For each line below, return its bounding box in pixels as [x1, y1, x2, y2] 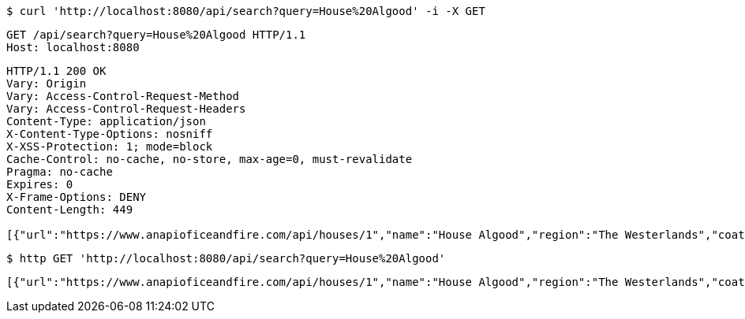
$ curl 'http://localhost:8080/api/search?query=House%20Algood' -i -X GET [6, 5, 485, 17]
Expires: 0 [6, 178, 73, 191]
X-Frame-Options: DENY [6, 191, 147, 203]
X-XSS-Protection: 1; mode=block [6, 140, 213, 153]
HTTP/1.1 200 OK [6, 65, 107, 77]
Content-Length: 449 [6, 203, 133, 216]
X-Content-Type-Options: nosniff [6, 128, 213, 140]
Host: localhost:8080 [6, 41, 140, 54]
